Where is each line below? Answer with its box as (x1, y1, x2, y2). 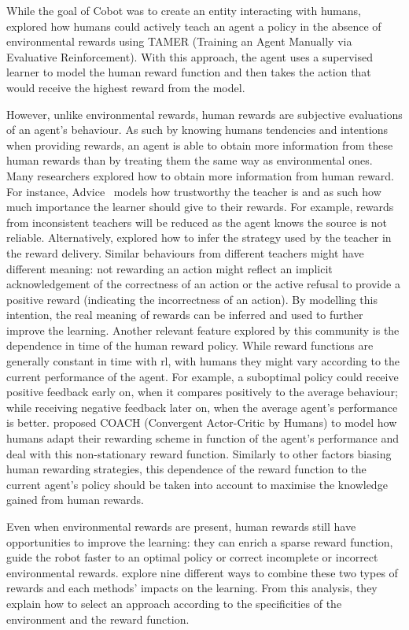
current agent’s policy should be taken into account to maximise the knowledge (6, 476, 388, 492)
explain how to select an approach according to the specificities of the (6, 595, 342, 611)
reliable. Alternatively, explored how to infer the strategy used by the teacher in (6, 229, 392, 246)
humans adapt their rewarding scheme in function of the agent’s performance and (6, 430, 399, 447)
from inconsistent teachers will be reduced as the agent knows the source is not (6, 213, 388, 230)
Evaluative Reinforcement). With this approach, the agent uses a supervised (6, 48, 374, 65)
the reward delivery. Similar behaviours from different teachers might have (6, 244, 364, 261)
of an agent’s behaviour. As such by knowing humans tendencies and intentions (6, 121, 389, 138)
